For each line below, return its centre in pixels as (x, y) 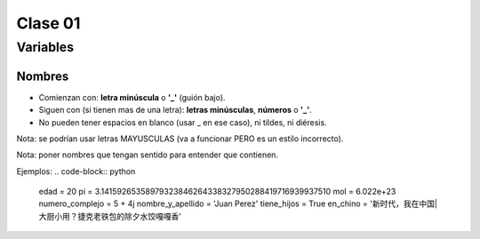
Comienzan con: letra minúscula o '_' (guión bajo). (132, 97)
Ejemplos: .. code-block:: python (76, 171)
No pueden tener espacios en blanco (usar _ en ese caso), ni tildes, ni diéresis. (183, 122)
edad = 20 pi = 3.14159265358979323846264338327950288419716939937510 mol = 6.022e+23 (217, 192)
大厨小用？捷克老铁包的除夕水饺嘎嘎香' (110, 216)
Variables (45, 47)
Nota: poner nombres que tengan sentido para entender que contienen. (148, 155)
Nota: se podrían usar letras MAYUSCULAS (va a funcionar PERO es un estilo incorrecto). (180, 139)
